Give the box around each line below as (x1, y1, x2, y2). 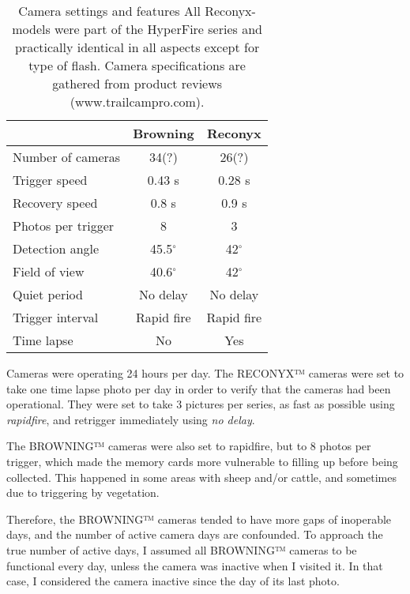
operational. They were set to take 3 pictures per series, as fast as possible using (6, 396, 395, 412)
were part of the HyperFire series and (55, 20, 262, 38)
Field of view (13, 262, 85, 280)
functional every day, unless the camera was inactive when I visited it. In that (6, 557, 383, 573)
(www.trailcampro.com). (70, 92, 205, 111)
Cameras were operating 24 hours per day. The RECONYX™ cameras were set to (6, 365, 404, 381)
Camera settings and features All (18, 2, 201, 20)
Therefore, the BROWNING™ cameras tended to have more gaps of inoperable (6, 510, 392, 527)
